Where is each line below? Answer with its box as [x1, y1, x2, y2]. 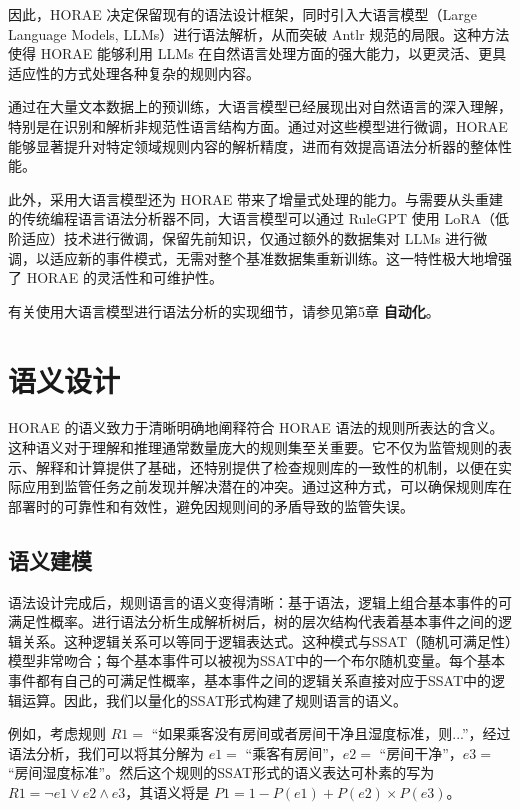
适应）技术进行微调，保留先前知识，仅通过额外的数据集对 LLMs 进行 [21, 227, 474, 248]
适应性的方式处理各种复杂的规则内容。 [8, 62, 260, 83]
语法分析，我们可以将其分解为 [8, 742, 204, 763]
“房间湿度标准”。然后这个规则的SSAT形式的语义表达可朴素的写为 [8, 762, 435, 783]
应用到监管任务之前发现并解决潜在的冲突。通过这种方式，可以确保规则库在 [21, 476, 512, 497]
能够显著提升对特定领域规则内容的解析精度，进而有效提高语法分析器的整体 [8, 135, 498, 156]
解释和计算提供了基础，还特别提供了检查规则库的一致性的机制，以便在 [35, 456, 498, 477]
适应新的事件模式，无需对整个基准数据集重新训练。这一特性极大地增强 [49, 247, 512, 268]
